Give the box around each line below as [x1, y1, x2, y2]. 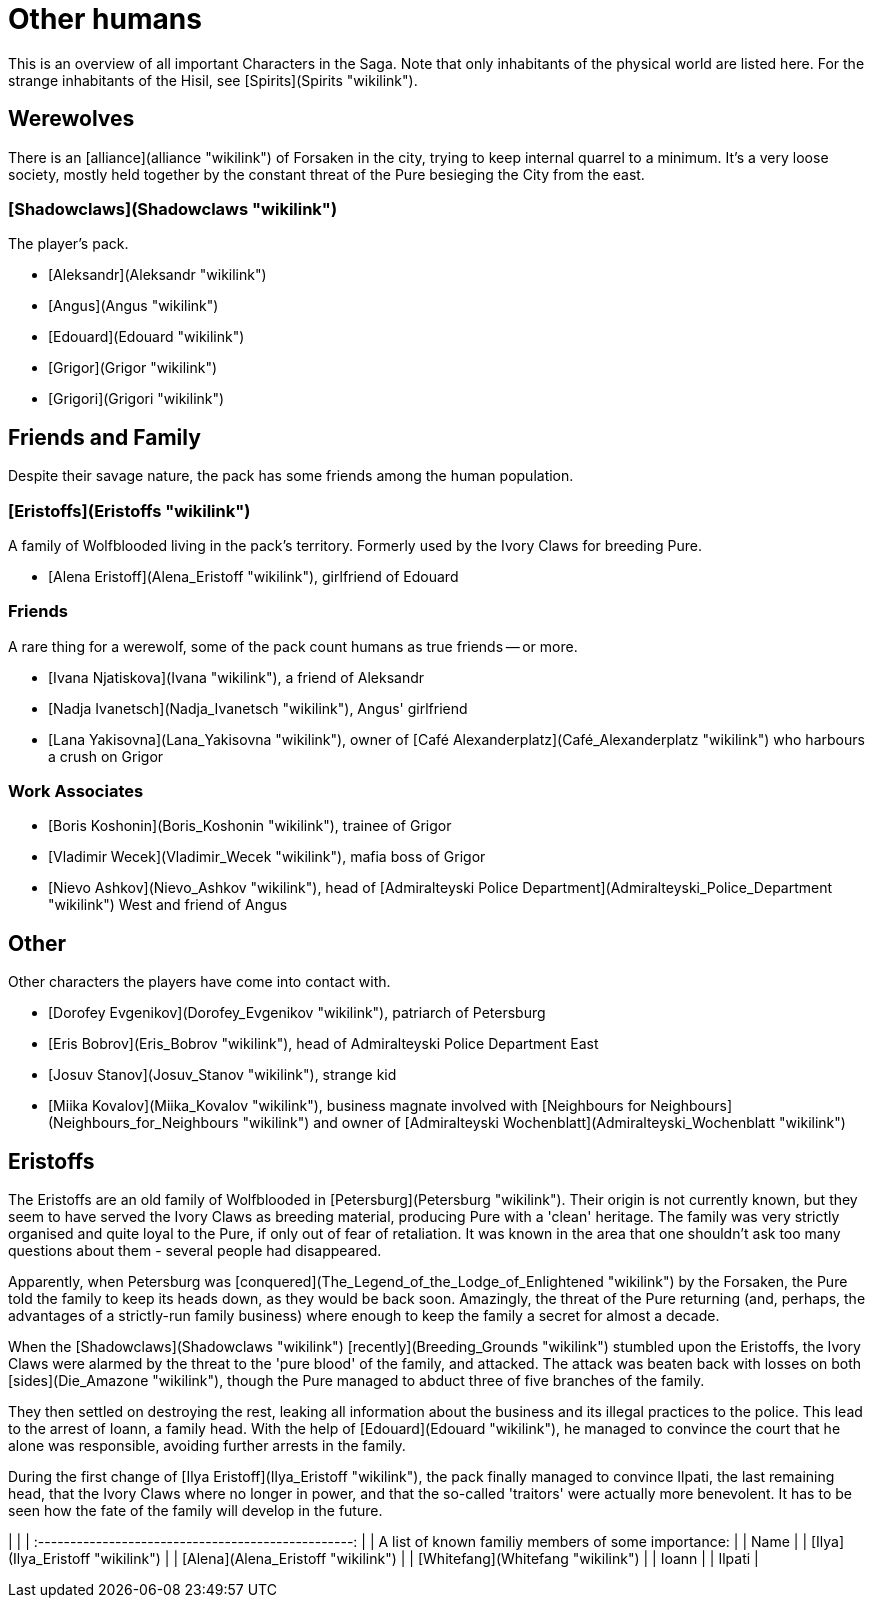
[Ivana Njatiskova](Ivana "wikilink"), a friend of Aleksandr [48, 668, 425, 686]
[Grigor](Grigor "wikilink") [48, 359, 218, 377]
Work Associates [8, 781, 144, 802]
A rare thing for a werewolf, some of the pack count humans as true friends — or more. [8, 637, 578, 655]
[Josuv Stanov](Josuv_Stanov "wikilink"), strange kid [48, 1066, 397, 1084]
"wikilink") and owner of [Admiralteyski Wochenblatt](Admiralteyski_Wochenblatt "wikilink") [242, 1114, 846, 1132]
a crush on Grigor [48, 747, 164, 765]
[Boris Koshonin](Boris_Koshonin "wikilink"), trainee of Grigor [48, 817, 452, 835]
